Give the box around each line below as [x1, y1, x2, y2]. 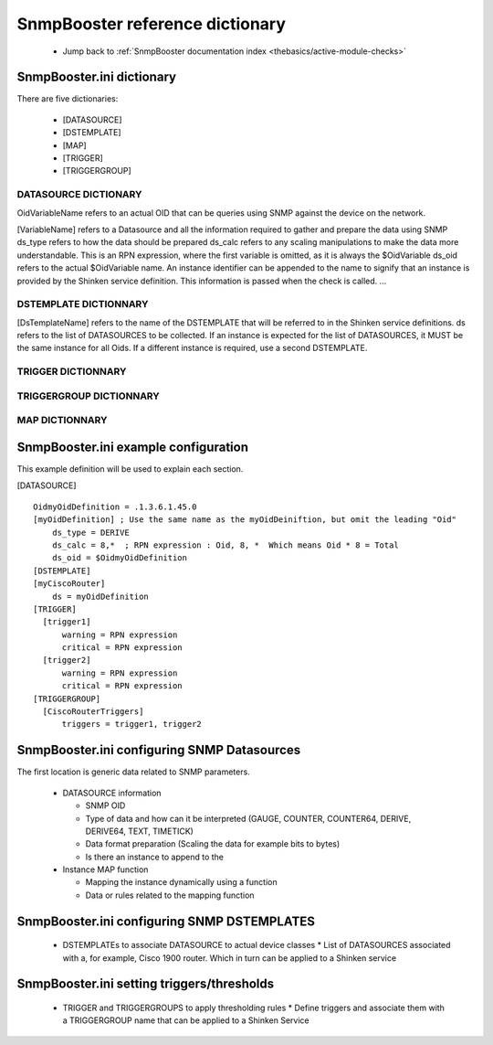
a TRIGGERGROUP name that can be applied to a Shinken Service [62, 1015, 309, 1026]
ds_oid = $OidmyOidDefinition [51, 553, 187, 563]
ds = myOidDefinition [51, 591, 150, 602]
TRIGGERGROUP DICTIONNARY [16, 389, 160, 402]
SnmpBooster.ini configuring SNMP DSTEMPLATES [16, 913, 315, 929]
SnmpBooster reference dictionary [16, 14, 287, 34]
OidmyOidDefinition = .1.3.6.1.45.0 [33, 501, 197, 512]
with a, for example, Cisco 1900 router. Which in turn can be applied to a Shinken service [62, 952, 397, 964]
